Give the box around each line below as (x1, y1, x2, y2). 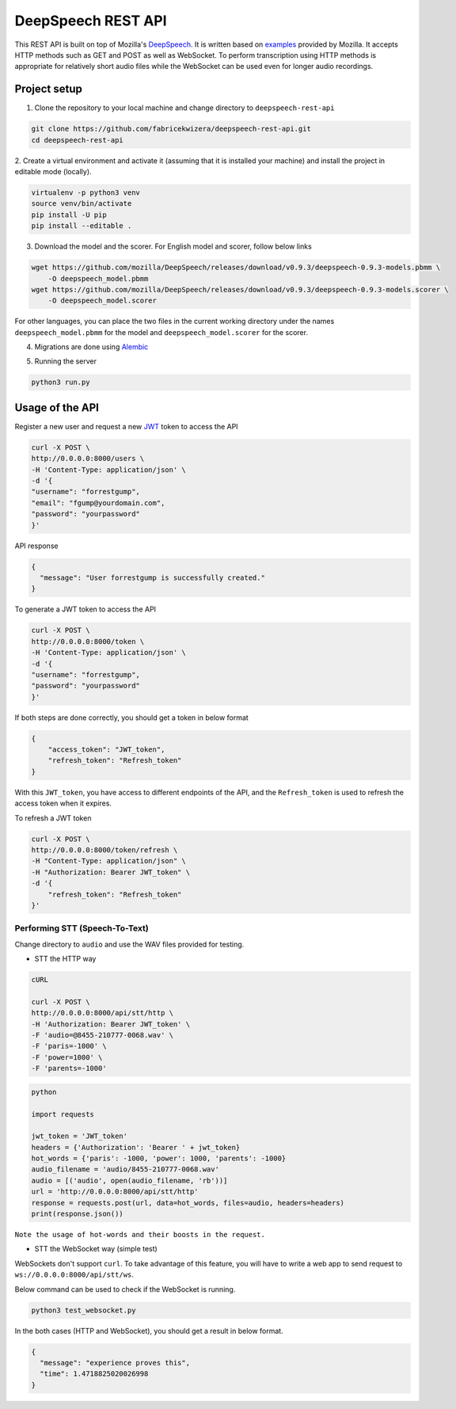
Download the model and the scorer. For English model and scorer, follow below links (34, 242, 312, 251)
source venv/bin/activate (31, 199, 132, 208)
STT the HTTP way (34, 954, 97, 964)
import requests (31, 1110, 95, 1118)
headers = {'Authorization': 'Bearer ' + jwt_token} (31, 1143, 241, 1152)
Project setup (14, 82, 83, 96)
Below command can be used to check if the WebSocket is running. (14, 1284, 236, 1294)
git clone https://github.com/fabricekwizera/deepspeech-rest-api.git (31, 124, 312, 134)
